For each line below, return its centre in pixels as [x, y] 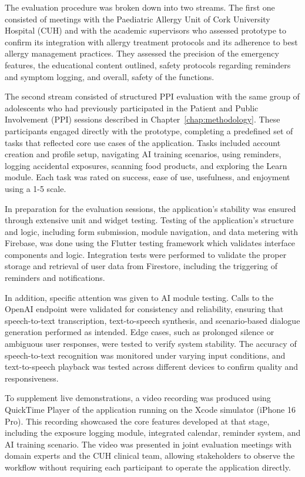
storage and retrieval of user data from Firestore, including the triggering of [141, 266]
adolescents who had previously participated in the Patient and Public [132, 107]
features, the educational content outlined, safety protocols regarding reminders [148, 64]
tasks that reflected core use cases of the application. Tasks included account [143, 142]
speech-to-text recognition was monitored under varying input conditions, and [145, 355]
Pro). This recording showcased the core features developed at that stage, [137, 421]
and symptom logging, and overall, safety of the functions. [110, 76]
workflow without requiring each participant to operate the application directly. [148, 467]
